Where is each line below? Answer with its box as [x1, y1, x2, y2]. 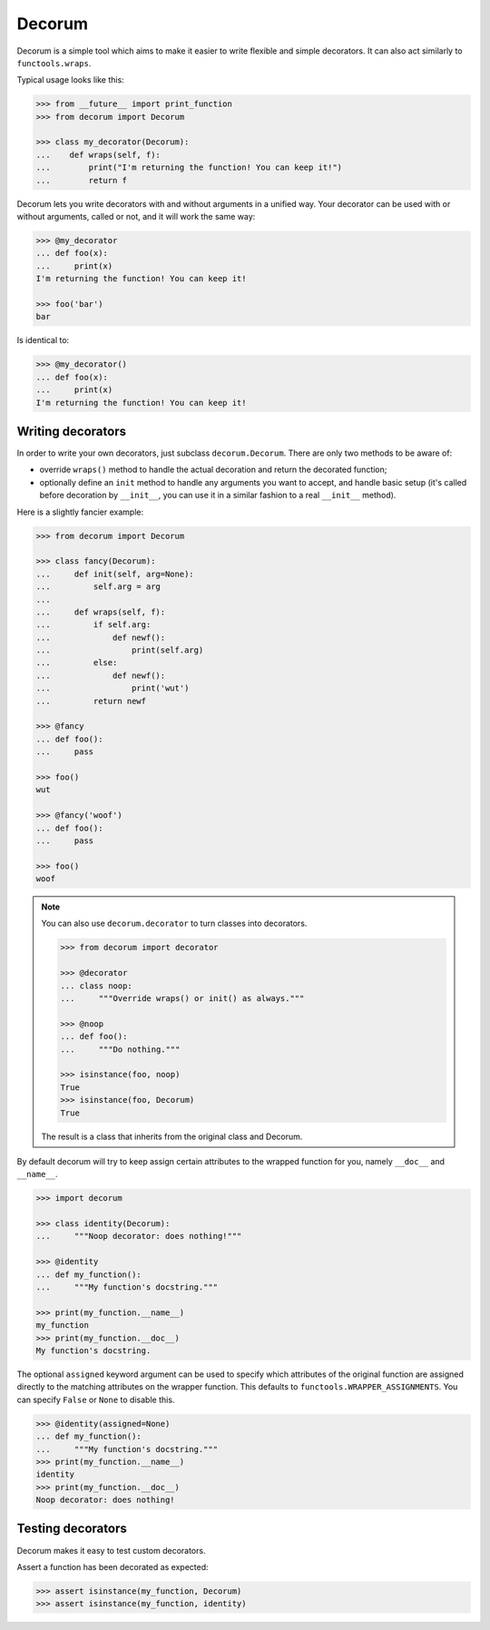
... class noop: [60, 980, 133, 991]
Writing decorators [16, 423, 127, 439]
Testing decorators [16, 1521, 127, 1537]
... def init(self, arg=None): [35, 568, 194, 579]
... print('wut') [35, 683, 190, 693]
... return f [35, 175, 127, 185]
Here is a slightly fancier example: [16, 506, 144, 517]
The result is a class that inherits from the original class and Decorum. [41, 1131, 303, 1142]
